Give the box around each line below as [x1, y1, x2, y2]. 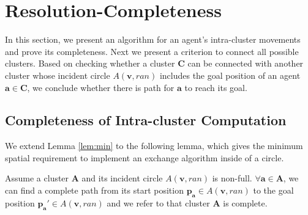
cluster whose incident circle [5, 68, 110, 81]
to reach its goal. [184, 81, 247, 93]
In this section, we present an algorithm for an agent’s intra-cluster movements [5, 33, 301, 46]
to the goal [253, 184, 294, 197]
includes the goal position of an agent [159, 68, 301, 81]
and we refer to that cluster [107, 196, 210, 209]
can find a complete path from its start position [5, 184, 184, 197]
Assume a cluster [5, 172, 69, 184]
